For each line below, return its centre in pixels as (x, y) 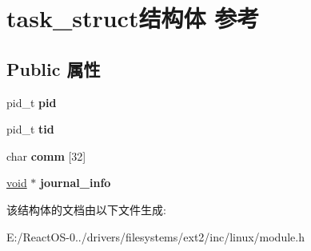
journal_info (76, 183)
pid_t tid (30, 129)
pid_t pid (32, 102)
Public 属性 (54, 68)
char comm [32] (46, 155)
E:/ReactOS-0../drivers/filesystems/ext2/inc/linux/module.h (155, 236)
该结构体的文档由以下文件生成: (86, 209)
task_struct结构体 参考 (133, 18)
